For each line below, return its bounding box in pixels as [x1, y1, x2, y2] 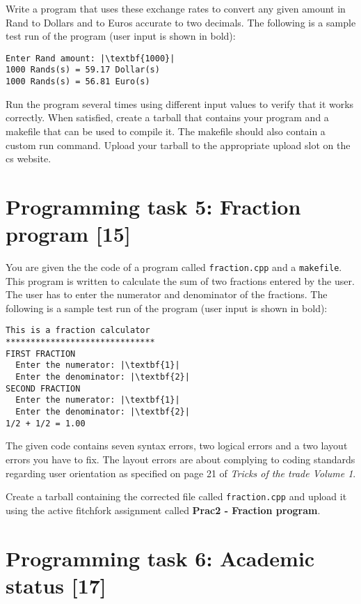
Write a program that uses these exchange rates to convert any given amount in [6, 1, 346, 15]
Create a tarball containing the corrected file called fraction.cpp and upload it [6, 489, 347, 504]
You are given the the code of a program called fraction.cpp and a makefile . [6, 260, 342, 274]
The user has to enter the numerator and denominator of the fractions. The [6, 287, 328, 302]
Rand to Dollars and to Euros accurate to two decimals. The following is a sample [6, 15, 356, 29]
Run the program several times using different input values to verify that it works [6, 96, 354, 111]
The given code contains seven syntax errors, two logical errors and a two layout [6, 438, 348, 453]
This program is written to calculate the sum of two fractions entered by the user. [6, 273, 355, 288]
